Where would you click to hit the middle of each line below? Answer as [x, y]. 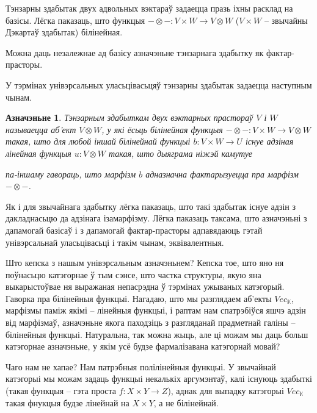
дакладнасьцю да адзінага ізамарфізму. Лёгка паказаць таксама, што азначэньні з [156, 218]
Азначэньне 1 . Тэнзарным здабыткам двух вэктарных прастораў [129, 117]
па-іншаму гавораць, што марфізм [71, 174]
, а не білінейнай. [186, 402]
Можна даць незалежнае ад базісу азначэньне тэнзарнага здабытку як [135, 52]
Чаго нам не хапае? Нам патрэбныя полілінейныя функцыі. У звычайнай [141, 366]
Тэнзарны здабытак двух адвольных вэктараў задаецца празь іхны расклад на [149, 8]
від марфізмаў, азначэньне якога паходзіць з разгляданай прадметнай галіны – [151, 322]
